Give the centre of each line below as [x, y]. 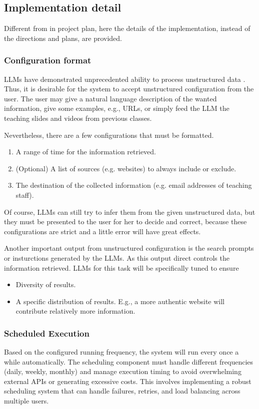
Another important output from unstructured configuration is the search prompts [129, 248]
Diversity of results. [46, 284]
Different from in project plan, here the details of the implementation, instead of [127, 28]
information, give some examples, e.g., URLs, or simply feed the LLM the [117, 108]
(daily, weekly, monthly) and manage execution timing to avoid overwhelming [123, 371]
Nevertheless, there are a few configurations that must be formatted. [109, 135]
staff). [25, 195]
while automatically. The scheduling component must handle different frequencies [129, 361]
